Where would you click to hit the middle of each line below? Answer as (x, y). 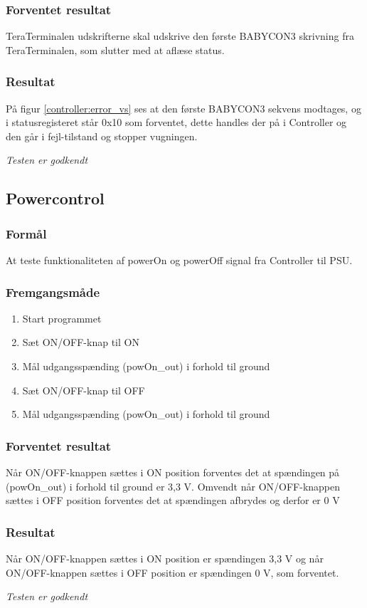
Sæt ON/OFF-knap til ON (81, 342)
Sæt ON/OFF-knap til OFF (84, 390)
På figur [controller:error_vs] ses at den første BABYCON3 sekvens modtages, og (183, 108)
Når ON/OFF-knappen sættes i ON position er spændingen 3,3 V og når (165, 558)
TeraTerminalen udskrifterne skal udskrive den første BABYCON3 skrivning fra (180, 36)
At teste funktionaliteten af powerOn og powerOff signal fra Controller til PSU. (179, 260)
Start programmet (62, 318)
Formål (26, 233)
